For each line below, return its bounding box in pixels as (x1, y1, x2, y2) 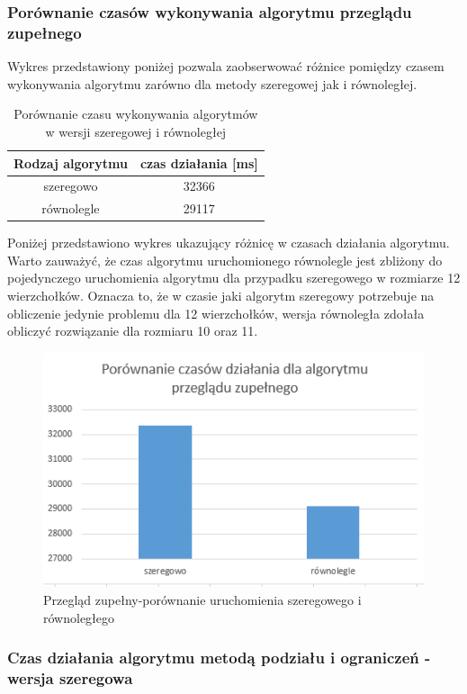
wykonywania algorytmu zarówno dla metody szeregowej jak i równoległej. (7, 74, 418, 93)
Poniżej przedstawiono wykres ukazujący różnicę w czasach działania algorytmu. (7, 233, 450, 252)
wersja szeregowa (7, 666, 133, 689)
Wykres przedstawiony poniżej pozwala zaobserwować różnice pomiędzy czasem (7, 57, 445, 76)
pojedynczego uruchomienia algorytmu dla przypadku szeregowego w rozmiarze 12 (7, 268, 461, 287)
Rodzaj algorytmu (13, 153, 128, 172)
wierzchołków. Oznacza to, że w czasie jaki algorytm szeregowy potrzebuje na (7, 286, 435, 305)
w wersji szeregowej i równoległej (45, 122, 227, 140)
